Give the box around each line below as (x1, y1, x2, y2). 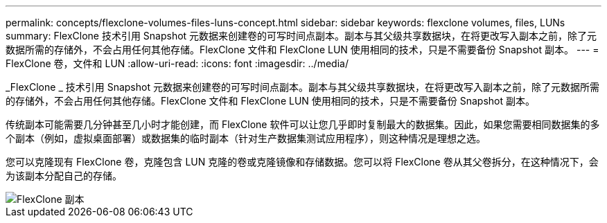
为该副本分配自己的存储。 (6, 170, 122, 181)
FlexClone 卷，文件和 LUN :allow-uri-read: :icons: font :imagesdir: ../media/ (6, 57, 349, 69)
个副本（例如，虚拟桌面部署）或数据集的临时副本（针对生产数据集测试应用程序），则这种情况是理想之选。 (6, 132, 486, 144)
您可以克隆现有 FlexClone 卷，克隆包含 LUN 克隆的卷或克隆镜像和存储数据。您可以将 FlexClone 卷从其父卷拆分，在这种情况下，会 (6, 156, 599, 168)
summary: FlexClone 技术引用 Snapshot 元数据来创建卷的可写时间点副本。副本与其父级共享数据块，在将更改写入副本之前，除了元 (6, 30, 597, 42)
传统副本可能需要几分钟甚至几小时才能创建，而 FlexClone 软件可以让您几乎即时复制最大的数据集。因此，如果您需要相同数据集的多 (6, 118, 600, 130)
